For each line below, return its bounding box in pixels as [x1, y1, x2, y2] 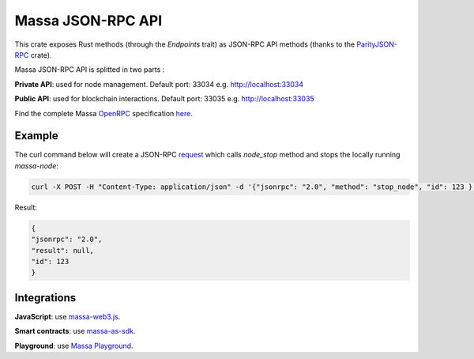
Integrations [14, 291, 77, 304]
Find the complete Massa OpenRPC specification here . [14, 108, 193, 118]
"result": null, [31, 246, 95, 255]
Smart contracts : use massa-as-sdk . [14, 327, 136, 336]
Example [14, 129, 58, 142]
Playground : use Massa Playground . [14, 341, 134, 350]
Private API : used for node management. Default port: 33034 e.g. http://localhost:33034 [14, 79, 304, 89]
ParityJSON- [356, 40, 398, 49]
